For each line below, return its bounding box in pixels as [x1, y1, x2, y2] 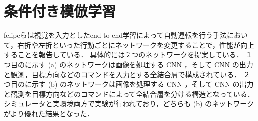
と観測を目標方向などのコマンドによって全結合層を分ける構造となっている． [4, 88, 254, 99]
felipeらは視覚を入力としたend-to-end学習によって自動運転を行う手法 [4, 30, 227, 40]
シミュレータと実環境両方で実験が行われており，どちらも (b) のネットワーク [4, 98, 254, 109]
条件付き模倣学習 [4, 1, 116, 21]
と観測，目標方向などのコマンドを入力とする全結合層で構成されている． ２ [4, 69, 250, 79]
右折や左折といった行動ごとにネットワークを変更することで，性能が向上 [17, 39, 255, 50]
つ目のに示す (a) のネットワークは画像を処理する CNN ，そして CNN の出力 [4, 59, 253, 69]
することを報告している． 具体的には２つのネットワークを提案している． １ [4, 49, 253, 60]
